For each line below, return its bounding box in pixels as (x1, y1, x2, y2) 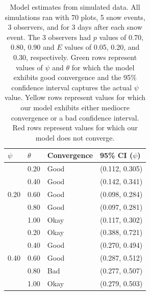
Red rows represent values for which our (12, 122, 138, 133)
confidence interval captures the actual (11, 82, 132, 92)
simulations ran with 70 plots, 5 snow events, (5, 11, 145, 22)
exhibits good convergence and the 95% (13, 72, 137, 83)
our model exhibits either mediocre (20, 102, 130, 112)
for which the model (71, 62, 135, 72)
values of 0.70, (99, 31, 143, 42)
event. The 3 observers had (7, 31, 91, 42)
